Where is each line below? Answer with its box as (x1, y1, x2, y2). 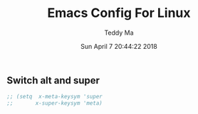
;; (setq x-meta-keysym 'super (6, 93, 103, 101)
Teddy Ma (104, 28, 134, 37)
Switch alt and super (6, 74, 100, 86)
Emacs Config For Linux (47, 5, 191, 21)
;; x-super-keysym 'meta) (6, 100, 103, 107)
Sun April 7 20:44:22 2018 (80, 42, 157, 50)
